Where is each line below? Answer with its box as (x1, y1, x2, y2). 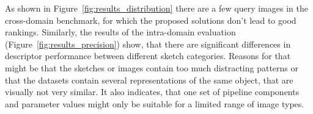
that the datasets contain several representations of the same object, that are (5, 73, 293, 86)
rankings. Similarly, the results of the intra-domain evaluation (5, 26, 236, 38)
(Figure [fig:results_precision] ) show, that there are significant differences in (5, 37, 291, 50)
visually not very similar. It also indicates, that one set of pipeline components (5, 85, 300, 98)
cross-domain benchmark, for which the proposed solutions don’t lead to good (5, 13, 296, 26)
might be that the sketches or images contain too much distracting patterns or (5, 61, 299, 74)
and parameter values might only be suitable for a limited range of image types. (5, 97, 304, 110)
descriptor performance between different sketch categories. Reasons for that (5, 49, 291, 62)
